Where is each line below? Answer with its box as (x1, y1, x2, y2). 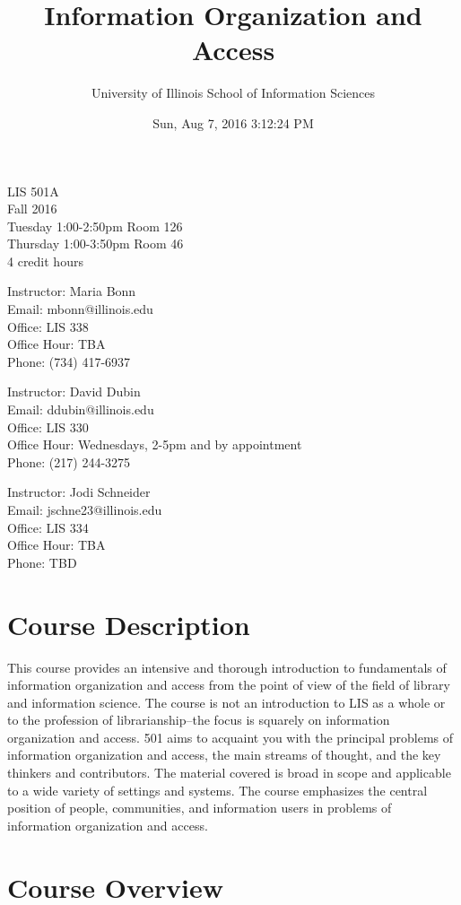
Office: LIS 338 (7, 317, 89, 335)
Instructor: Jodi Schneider (7, 483, 151, 501)
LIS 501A (7, 181, 59, 200)
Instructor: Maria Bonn (7, 282, 136, 300)
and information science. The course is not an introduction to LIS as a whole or (7, 692, 446, 711)
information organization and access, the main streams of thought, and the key (7, 745, 441, 764)
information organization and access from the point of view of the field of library (7, 675, 450, 694)
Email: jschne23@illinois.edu (7, 500, 162, 518)
